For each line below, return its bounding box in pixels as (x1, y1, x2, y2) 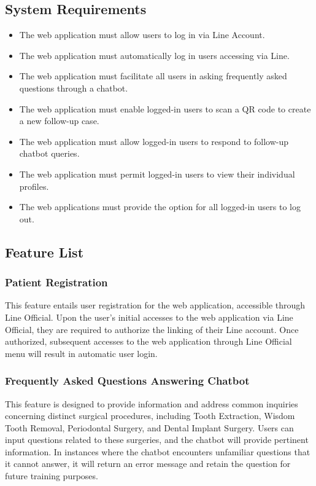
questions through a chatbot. (19, 81, 128, 94)
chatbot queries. (19, 147, 80, 160)
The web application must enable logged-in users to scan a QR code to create (19, 102, 311, 115)
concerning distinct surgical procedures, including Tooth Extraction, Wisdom (5, 409, 295, 422)
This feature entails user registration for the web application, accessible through (5, 299, 306, 312)
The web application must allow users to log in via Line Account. (19, 28, 265, 41)
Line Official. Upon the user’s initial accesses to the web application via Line (5, 310, 293, 323)
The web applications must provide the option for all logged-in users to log (19, 200, 301, 213)
